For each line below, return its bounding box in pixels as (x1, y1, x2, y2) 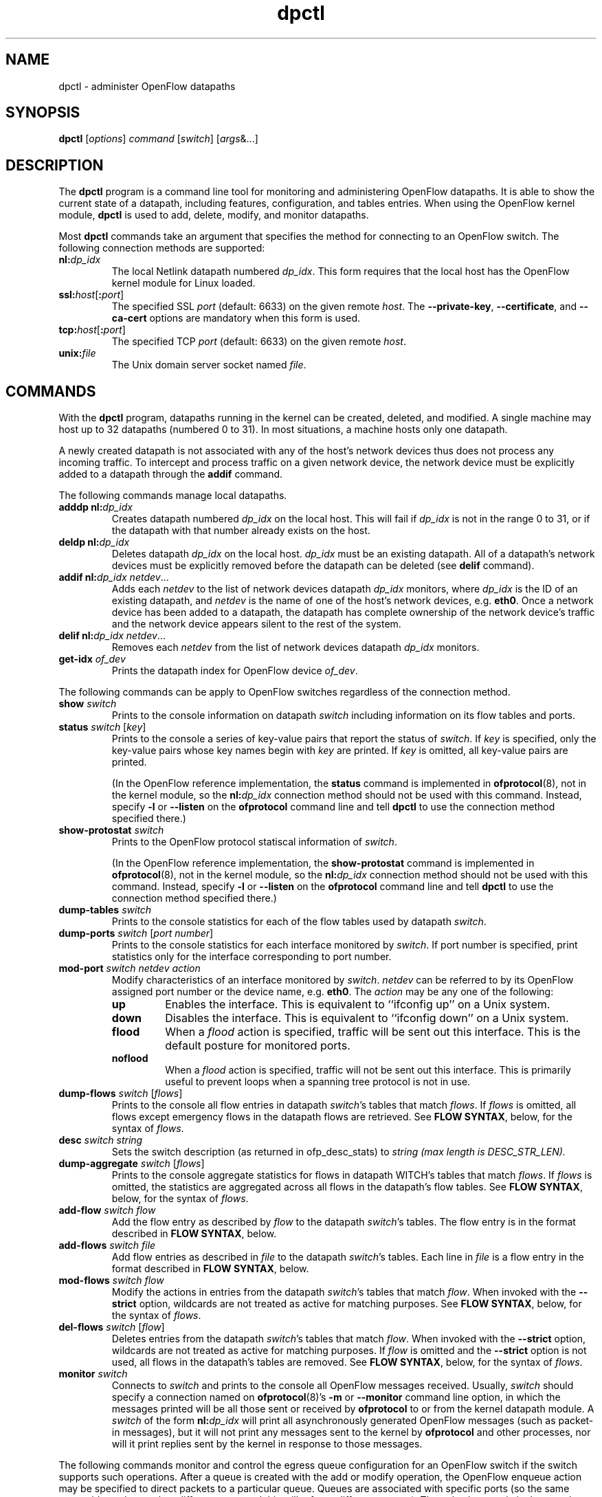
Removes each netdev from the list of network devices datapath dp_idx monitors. (111, 641, 480, 654)
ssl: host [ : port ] (58, 289, 124, 301)
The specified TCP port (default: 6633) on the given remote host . (111, 335, 406, 348)
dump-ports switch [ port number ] (58, 927, 214, 940)
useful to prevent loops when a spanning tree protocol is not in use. (165, 1076, 471, 1088)
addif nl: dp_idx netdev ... (58, 571, 169, 584)
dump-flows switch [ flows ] (58, 1087, 183, 1100)
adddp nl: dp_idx (58, 501, 133, 513)
